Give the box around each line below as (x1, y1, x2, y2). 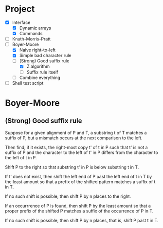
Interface (12, 19, 31, 25)
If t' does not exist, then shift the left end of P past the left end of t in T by (5, 173, 152, 179)
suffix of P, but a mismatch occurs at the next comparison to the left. (5, 135, 143, 141)
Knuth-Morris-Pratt (12, 36, 51, 42)
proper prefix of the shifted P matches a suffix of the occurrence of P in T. (5, 208, 154, 214)
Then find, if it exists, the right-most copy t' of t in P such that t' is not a (5, 144, 148, 150)
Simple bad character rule (19, 53, 72, 58)
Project (5, 3, 35, 15)
